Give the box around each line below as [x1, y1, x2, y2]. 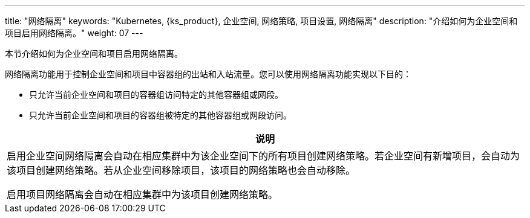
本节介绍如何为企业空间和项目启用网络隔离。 [5, 48, 183, 59]
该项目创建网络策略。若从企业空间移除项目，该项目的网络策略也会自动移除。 [7, 164, 356, 176]
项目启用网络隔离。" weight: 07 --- [5, 28, 143, 38]
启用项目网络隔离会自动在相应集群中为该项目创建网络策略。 [7, 188, 278, 200]
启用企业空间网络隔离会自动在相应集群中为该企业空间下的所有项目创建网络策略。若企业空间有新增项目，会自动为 [7, 150, 520, 162]
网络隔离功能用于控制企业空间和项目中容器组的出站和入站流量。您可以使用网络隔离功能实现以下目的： [5, 69, 411, 79]
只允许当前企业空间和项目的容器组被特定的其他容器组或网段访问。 [29, 110, 292, 120]
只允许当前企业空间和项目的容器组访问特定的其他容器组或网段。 [29, 89, 283, 100]
